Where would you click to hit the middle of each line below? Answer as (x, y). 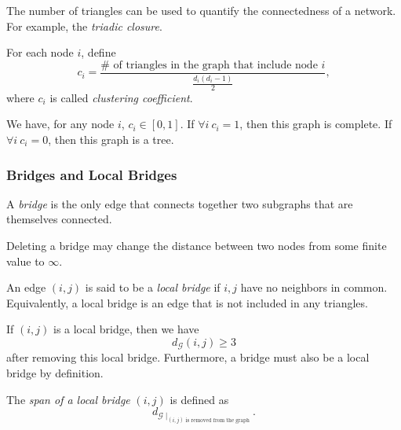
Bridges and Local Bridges (92, 174)
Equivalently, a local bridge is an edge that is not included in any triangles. (187, 302)
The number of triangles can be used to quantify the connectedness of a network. (201, 10)
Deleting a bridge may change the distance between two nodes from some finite (197, 246)
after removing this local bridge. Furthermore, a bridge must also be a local (188, 357)
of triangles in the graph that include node (215, 65)
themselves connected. (59, 219)
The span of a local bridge (68, 399)
